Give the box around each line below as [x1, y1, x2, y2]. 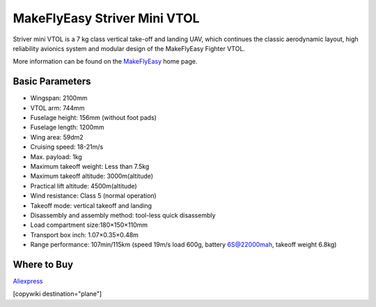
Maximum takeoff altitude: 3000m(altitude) [30, 172, 153, 181]
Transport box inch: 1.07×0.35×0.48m [30, 230, 139, 239]
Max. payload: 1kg [30, 152, 83, 160]
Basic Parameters [13, 75, 91, 87]
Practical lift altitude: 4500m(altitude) [30, 181, 137, 190]
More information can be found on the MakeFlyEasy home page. [13, 57, 198, 66]
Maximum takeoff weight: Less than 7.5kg [30, 162, 150, 170]
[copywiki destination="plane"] [13, 290, 102, 298]
